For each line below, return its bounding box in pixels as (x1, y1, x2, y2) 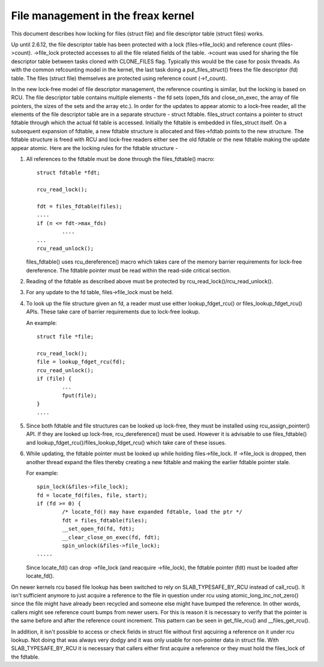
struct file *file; (37, 333, 94, 340)
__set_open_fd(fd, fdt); (62, 525, 135, 533)
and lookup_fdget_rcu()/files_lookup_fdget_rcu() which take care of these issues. (26, 439, 226, 446)
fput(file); (62, 392, 97, 399)
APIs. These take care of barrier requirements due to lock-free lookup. (26, 308, 200, 315)
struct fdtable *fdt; (37, 169, 100, 177)
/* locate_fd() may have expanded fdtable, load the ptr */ (62, 509, 242, 516)
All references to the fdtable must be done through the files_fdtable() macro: (26, 155, 215, 163)
